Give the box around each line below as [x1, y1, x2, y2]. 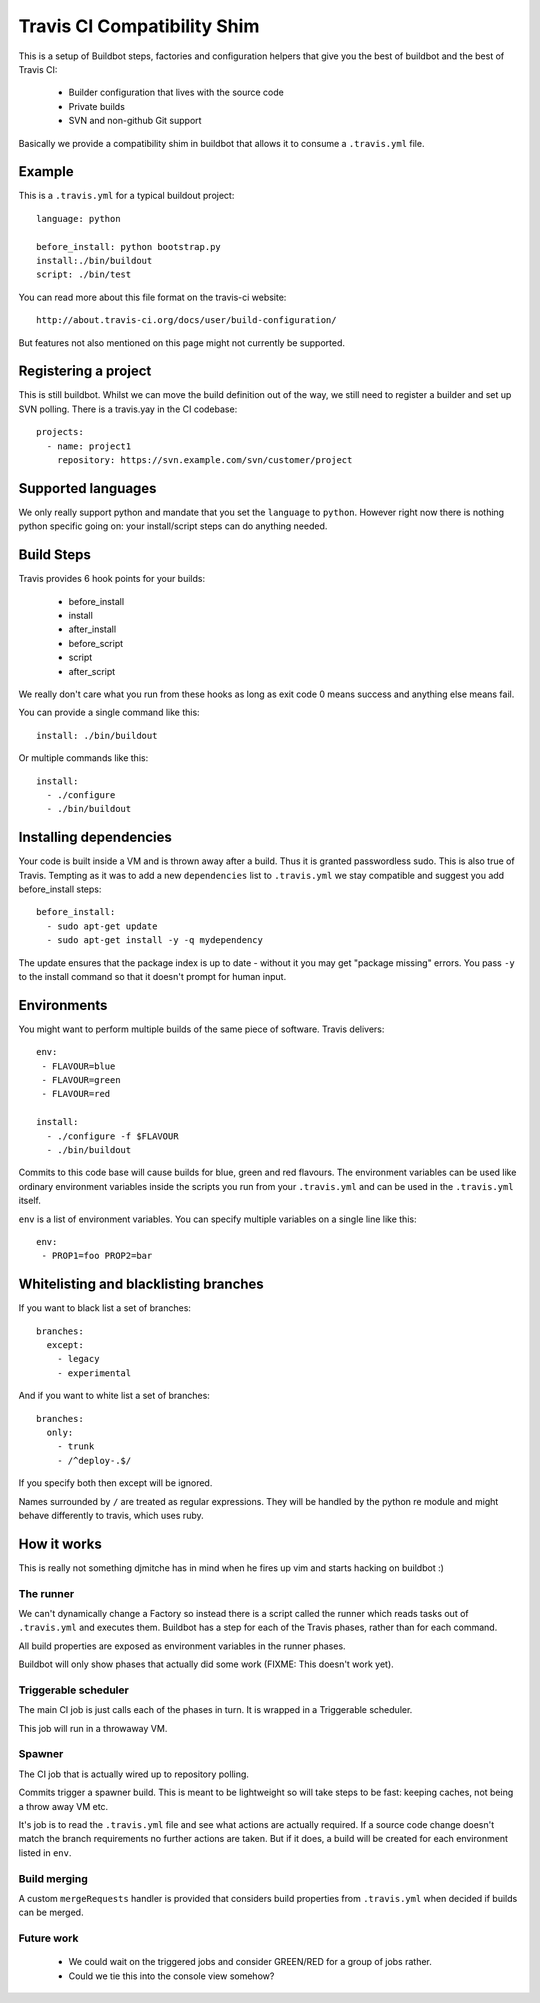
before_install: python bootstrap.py [36, 241, 222, 252]
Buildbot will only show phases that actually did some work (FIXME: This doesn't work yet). [18, 1658, 394, 1670]
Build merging [18, 1871, 89, 1885]
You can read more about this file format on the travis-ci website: [18, 291, 287, 303]
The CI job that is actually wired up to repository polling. [18, 1768, 250, 1780]
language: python [36, 213, 121, 224]
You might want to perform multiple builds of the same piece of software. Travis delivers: [18, 1023, 385, 1035]
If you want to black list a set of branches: [18, 1302, 192, 1314]
